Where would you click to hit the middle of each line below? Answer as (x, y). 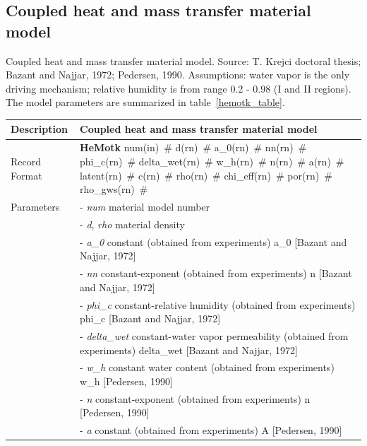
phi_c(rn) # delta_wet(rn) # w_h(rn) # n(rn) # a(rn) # (212, 161)
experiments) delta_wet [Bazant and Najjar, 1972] (189, 350)
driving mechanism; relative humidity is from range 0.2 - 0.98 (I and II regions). (179, 88)
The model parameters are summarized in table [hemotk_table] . (145, 102)
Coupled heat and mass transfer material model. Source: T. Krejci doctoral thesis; (183, 60)
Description (40, 129)
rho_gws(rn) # (114, 189)
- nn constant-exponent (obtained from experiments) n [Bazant (216, 273)
